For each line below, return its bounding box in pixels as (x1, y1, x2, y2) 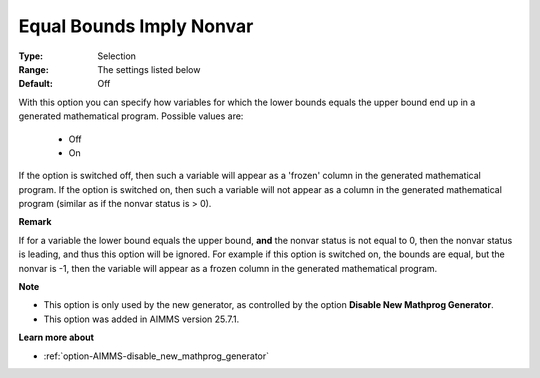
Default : (18, 78, 54, 90)
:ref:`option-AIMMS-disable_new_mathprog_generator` (43, 350, 270, 362)
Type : (18, 50, 44, 62)
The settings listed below (97, 63, 201, 75)
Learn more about (18, 331, 95, 344)
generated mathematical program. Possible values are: (18, 110, 244, 122)
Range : (18, 63, 49, 75)
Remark (18, 216, 52, 228)
